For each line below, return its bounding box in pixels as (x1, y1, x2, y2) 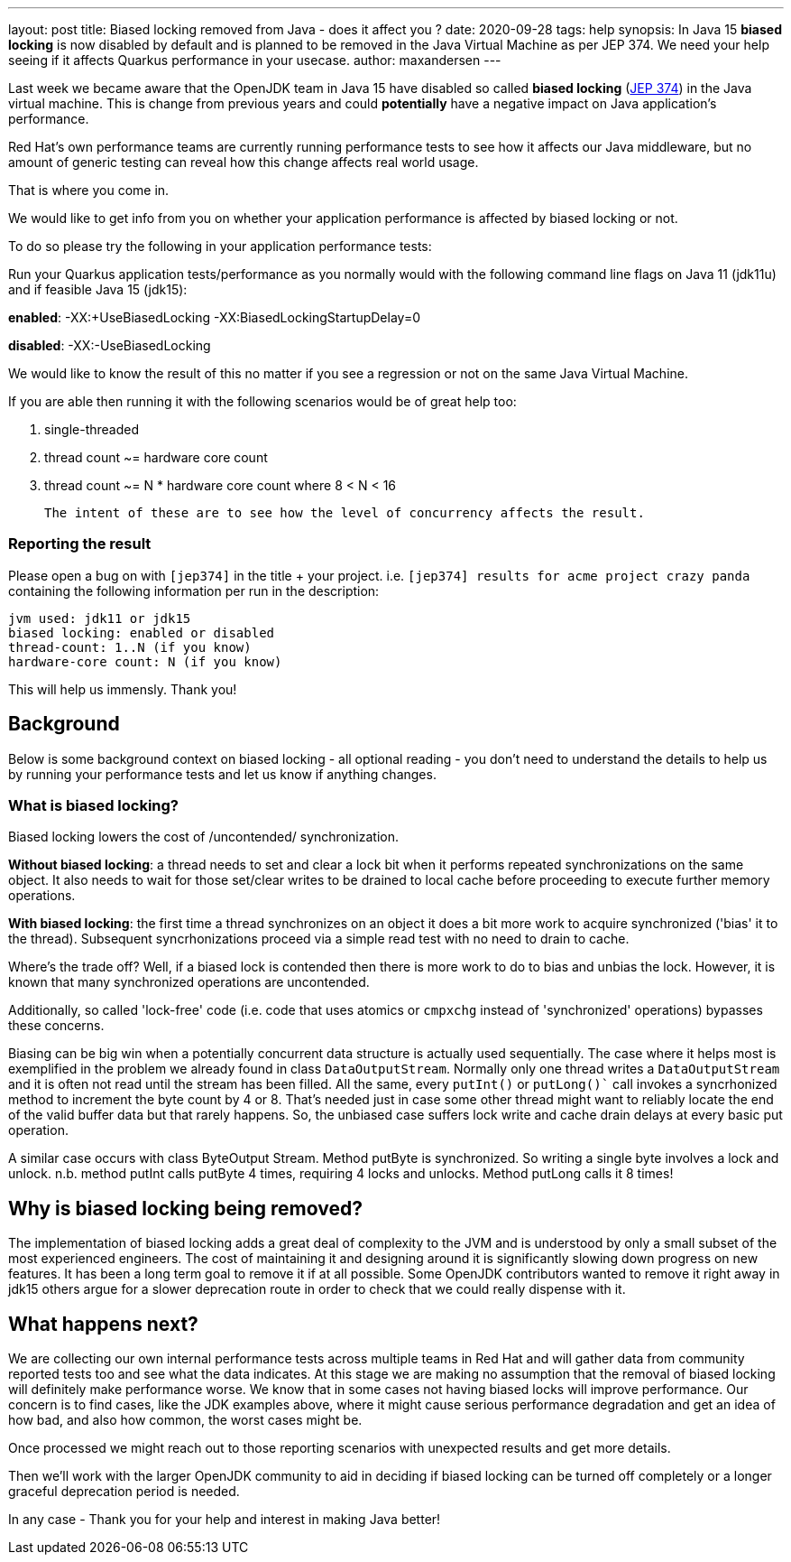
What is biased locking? (8, 795, 179, 814)
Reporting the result (8, 535, 152, 553)
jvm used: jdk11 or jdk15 (8, 610, 191, 626)
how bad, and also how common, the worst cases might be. (8, 1412, 363, 1428)
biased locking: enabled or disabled (8, 625, 275, 640)
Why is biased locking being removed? (8, 1196, 363, 1220)
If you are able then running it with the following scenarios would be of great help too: (8, 394, 517, 409)
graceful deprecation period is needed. (8, 1483, 240, 1500)
